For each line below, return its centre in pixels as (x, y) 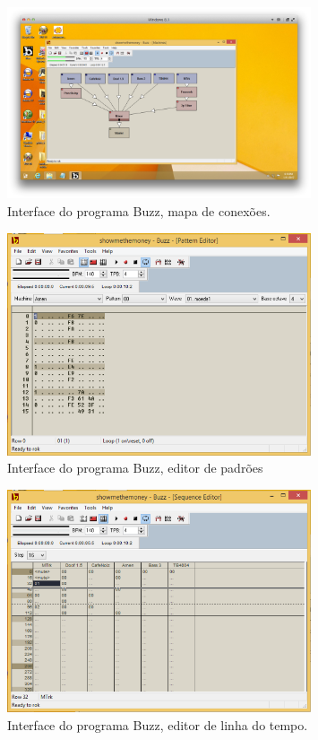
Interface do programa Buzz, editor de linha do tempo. (158, 724)
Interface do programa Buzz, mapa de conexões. (139, 210)
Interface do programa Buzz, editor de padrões (135, 468)
